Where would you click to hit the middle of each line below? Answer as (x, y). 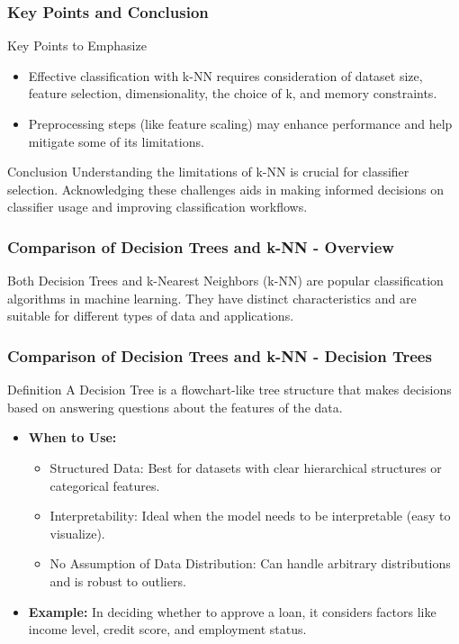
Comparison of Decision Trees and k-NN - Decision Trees (220, 355)
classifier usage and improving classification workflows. (157, 207)
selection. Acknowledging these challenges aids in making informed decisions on (226, 189)
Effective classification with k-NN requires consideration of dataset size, (225, 75)
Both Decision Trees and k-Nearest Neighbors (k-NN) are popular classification (225, 281)
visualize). (77, 533)
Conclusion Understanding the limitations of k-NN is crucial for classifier (208, 172)
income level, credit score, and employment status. (167, 629)
